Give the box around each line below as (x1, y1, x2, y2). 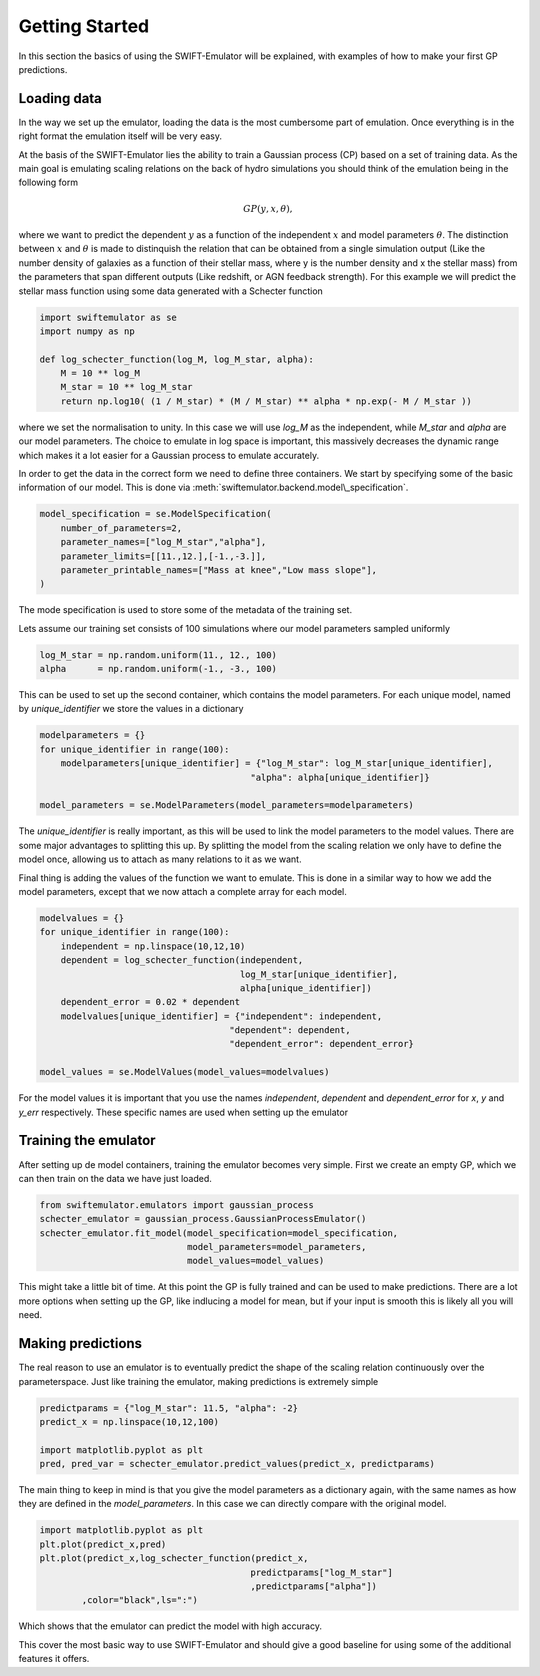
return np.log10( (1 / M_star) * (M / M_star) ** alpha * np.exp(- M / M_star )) (60, 395, 472, 407)
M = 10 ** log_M (60, 368, 140, 379)
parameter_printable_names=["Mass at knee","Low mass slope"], (60, 564, 378, 575)
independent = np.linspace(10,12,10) (60, 940, 246, 952)
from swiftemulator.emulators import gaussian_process (39, 1199, 314, 1210)
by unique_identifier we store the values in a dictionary (18, 703, 244, 715)
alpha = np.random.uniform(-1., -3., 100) (39, 663, 277, 675)
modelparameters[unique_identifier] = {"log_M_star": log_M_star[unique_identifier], (60, 758, 494, 769)
